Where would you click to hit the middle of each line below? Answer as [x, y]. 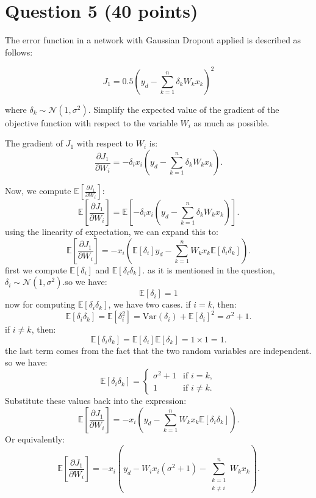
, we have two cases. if [149, 304]
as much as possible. [232, 122]
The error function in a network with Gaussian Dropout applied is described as [153, 40]
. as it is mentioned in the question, [209, 269]
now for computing [40, 304]
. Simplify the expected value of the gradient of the [184, 109]
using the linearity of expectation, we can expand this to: [112, 231]
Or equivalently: [35, 438]
